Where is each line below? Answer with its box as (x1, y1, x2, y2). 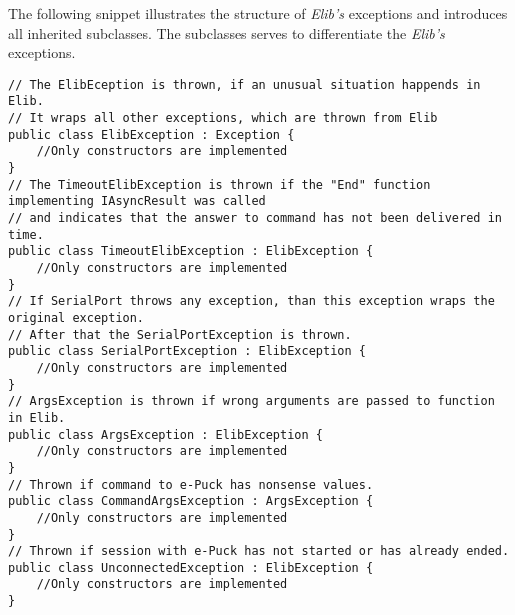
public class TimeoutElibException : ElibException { (8, 244, 374, 259)
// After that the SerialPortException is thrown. (8, 327, 352, 342)
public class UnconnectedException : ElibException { (8, 560, 374, 575)
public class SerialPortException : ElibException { (8, 344, 366, 359)
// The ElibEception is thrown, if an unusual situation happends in (8, 77, 481, 92)
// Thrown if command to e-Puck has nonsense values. (8, 477, 374, 492)
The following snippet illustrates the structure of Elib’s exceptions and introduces (8, 3, 508, 23)
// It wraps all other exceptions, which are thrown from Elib (8, 111, 438, 126)
